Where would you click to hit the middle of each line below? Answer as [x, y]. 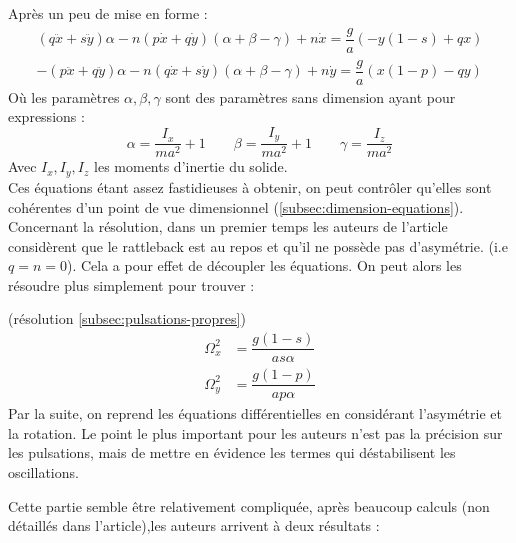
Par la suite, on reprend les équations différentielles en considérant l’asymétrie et [255, 413]
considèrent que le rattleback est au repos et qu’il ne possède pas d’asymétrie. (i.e [258, 245]
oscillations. [43, 472]
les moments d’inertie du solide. [191, 166]
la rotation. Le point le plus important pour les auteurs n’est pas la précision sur [255, 432]
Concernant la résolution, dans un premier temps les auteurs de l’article [228, 226]
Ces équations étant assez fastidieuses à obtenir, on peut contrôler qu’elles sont [250, 186]
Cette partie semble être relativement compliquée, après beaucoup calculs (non [249, 505]
